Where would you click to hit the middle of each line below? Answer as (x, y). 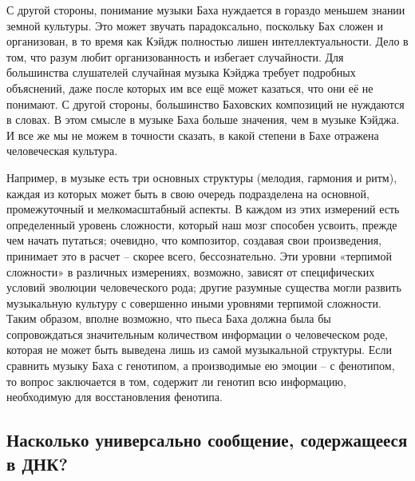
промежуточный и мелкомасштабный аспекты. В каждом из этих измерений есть (203, 209)
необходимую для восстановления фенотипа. (115, 397)
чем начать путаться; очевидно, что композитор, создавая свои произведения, (194, 240)
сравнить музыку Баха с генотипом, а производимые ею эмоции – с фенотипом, (201, 366)
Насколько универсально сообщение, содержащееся (207, 440)
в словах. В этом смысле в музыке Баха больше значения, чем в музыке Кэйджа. (203, 119)
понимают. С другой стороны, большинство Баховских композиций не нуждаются (206, 103)
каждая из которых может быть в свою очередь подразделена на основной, (188, 193)
